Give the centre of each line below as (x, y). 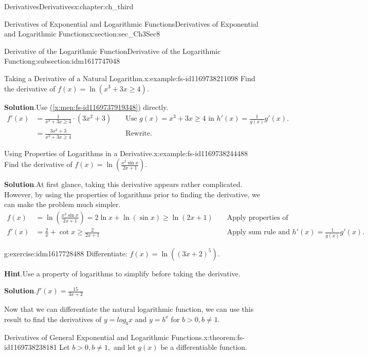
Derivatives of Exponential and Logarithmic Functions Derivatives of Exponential (131, 23)
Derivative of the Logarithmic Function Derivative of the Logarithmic (113, 51)
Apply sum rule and (258, 232)
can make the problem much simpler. (62, 204)
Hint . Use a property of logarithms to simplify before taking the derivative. (122, 273)
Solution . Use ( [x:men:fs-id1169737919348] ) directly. (86, 107)
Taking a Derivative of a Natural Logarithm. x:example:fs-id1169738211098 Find (130, 78)
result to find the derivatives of (53, 319)
